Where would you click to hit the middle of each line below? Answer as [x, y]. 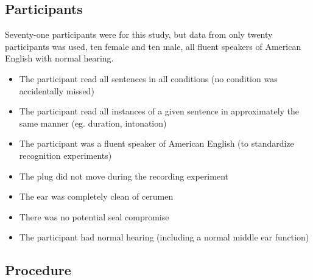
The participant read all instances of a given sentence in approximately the [159, 111]
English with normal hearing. [59, 58]
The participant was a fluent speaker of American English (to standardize [156, 143]
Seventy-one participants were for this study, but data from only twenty [139, 34]
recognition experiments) [65, 155]
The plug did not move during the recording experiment [124, 176]
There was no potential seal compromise [94, 216]
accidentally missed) [57, 90]
